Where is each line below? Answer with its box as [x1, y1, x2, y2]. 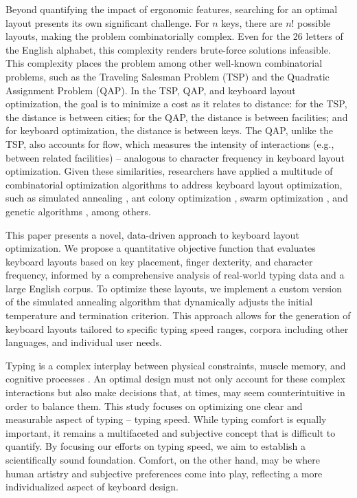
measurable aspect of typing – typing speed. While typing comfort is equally [5, 412, 327, 426]
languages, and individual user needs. [5, 335, 162, 349]
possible [297, 15, 331, 30]
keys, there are [221, 15, 283, 30]
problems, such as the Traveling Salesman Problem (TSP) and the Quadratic [5, 69, 330, 83]
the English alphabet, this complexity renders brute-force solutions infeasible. [5, 42, 331, 56]
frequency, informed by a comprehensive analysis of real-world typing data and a [5, 268, 345, 282]
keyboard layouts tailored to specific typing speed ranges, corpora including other [5, 321, 349, 336]
